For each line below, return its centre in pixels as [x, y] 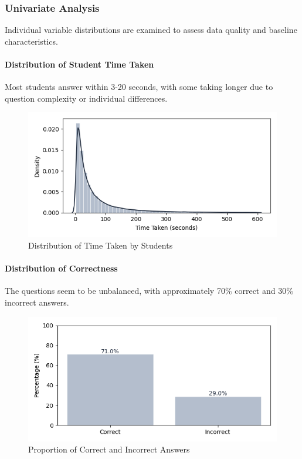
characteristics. [31, 41]
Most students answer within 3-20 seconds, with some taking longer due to [139, 87]
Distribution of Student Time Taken [79, 64]
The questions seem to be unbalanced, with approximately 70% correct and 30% [149, 291]
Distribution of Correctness [61, 268]
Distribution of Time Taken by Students [101, 245]
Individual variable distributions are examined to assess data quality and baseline [151, 30]
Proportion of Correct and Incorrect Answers [109, 449]
